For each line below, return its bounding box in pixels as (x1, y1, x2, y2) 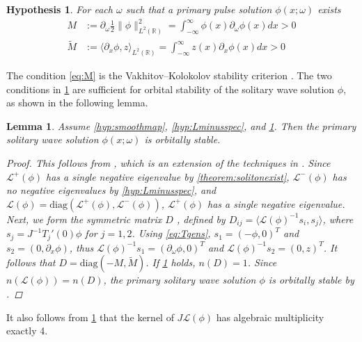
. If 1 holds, (145, 255, 196, 270)
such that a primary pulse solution (125, 2, 272, 16)
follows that (6, 255, 56, 270)
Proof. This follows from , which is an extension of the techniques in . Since (6, 156, 331, 170)
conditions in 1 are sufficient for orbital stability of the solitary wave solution (6, 81, 335, 96)
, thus (69, 240, 94, 254)
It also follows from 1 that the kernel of (6, 309, 174, 324)
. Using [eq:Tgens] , (132, 226, 211, 241)
